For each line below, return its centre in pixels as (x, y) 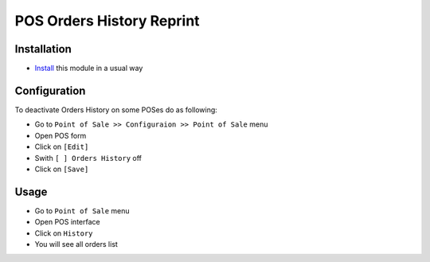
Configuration (50, 90)
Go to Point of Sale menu (82, 210)
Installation (43, 49)
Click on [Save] (62, 169)
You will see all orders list (76, 244)
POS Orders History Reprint (107, 21)
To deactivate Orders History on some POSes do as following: (116, 109)
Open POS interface (67, 222)
